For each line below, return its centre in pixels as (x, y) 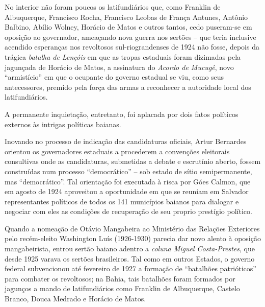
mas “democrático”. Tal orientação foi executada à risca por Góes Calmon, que (128, 181)
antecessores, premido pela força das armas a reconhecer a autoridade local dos (128, 87)
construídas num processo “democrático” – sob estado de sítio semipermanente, (128, 171)
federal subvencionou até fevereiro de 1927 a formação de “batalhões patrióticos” (130, 268)
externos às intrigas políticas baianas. (63, 124)
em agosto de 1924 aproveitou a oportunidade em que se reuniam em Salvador (127, 191)
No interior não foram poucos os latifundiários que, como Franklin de (113, 7)
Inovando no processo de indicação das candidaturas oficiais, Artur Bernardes (126, 141)
